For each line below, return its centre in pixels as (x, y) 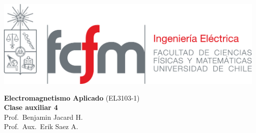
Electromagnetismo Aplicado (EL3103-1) (72, 97)
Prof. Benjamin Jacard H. (44, 117)
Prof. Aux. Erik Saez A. (41, 126)
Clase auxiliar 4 (31, 107)
